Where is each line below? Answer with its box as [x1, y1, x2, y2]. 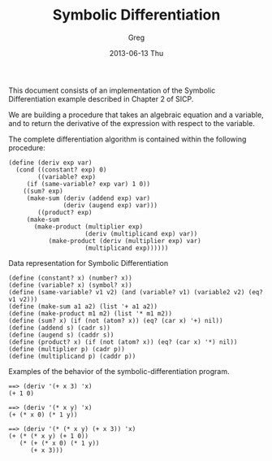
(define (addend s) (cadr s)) [8, 324, 111, 332]
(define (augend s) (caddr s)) [8, 331, 114, 339]
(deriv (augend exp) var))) [63, 201, 158, 209]
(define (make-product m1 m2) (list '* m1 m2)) [8, 309, 173, 318]
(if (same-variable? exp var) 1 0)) [26, 180, 151, 188]
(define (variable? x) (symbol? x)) [8, 281, 132, 289]
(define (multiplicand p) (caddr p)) [8, 352, 136, 360]
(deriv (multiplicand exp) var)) [84, 229, 198, 237]
